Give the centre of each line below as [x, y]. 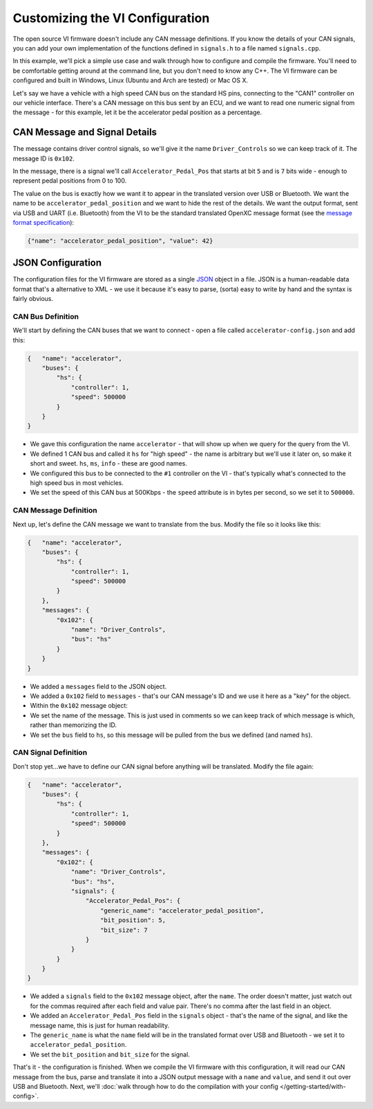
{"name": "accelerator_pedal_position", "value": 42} [120, 241]
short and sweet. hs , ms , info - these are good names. [109, 464]
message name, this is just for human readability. [99, 1025]
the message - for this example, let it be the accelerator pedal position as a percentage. [137, 112]
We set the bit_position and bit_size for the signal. [110, 1054]
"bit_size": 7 [124, 930]
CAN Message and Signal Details [85, 132]
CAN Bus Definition [46, 316]
